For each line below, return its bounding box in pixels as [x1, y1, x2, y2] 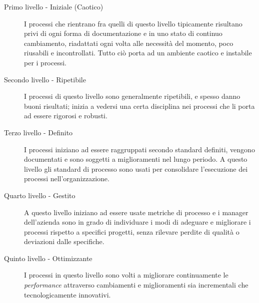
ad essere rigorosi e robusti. [24, 110, 107, 121]
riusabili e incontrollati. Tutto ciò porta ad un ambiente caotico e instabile [24, 47, 252, 58]
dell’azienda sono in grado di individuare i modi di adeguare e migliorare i [24, 217, 251, 227]
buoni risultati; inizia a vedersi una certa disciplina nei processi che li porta [24, 100, 255, 111]
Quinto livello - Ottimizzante [4, 253, 92, 263]
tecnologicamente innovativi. [24, 289, 111, 300]
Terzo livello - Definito [4, 127, 73, 137]
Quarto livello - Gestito [4, 190, 75, 200]
